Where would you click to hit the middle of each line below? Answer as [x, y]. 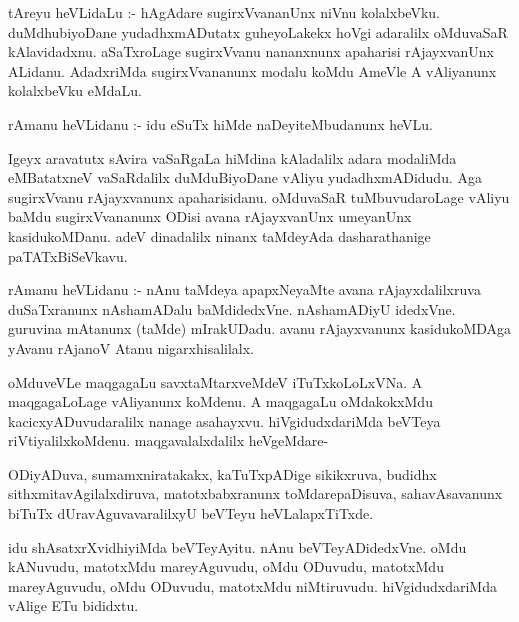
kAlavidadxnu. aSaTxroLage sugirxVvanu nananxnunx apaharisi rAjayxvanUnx [251, 51]
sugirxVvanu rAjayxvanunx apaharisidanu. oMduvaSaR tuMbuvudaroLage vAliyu [259, 196]
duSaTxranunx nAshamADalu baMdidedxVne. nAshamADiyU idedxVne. [232, 308]
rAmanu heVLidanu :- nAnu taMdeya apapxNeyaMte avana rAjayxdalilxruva [244, 289]
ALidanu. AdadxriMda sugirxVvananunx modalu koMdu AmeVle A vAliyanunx [252, 70]
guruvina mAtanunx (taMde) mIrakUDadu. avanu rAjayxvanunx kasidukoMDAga [260, 328]
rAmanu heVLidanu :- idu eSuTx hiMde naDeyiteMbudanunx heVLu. [220, 123]
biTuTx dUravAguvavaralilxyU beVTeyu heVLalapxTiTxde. [191, 513]
